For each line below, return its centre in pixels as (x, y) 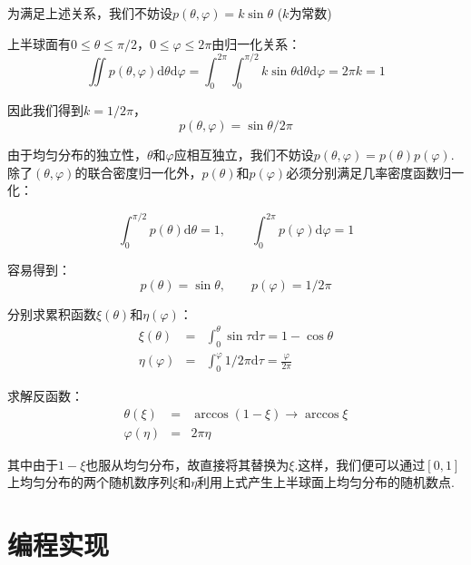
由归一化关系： (256, 43)
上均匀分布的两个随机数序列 (90, 482)
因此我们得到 (45, 110)
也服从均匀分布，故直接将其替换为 (187, 464)
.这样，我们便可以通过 (360, 464)
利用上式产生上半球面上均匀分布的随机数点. (326, 482)
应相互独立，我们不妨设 (244, 155)
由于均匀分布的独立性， (77, 155)
